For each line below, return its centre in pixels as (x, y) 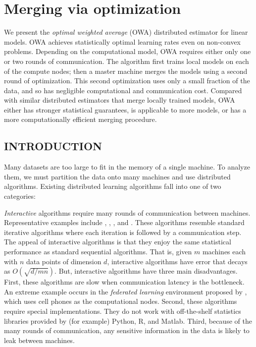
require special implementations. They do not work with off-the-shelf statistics (123, 311)
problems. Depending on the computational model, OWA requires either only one (128, 51)
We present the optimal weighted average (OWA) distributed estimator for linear (126, 32)
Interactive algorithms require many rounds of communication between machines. (127, 212)
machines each (224, 252)
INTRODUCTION (53, 146)
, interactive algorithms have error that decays (177, 261)
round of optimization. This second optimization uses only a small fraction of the (127, 81)
